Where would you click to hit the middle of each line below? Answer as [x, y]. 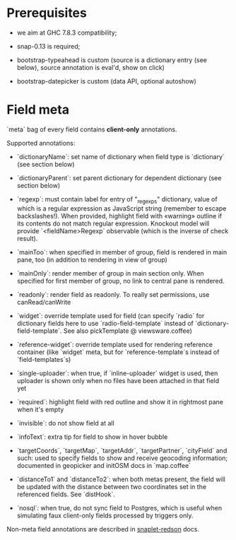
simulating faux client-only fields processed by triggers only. [105, 515]
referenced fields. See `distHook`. [66, 494]
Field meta [38, 110]
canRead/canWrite [44, 302]
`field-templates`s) [44, 359]
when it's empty [40, 409]
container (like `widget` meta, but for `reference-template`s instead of [118, 352]
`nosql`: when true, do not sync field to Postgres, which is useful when [119, 507]
